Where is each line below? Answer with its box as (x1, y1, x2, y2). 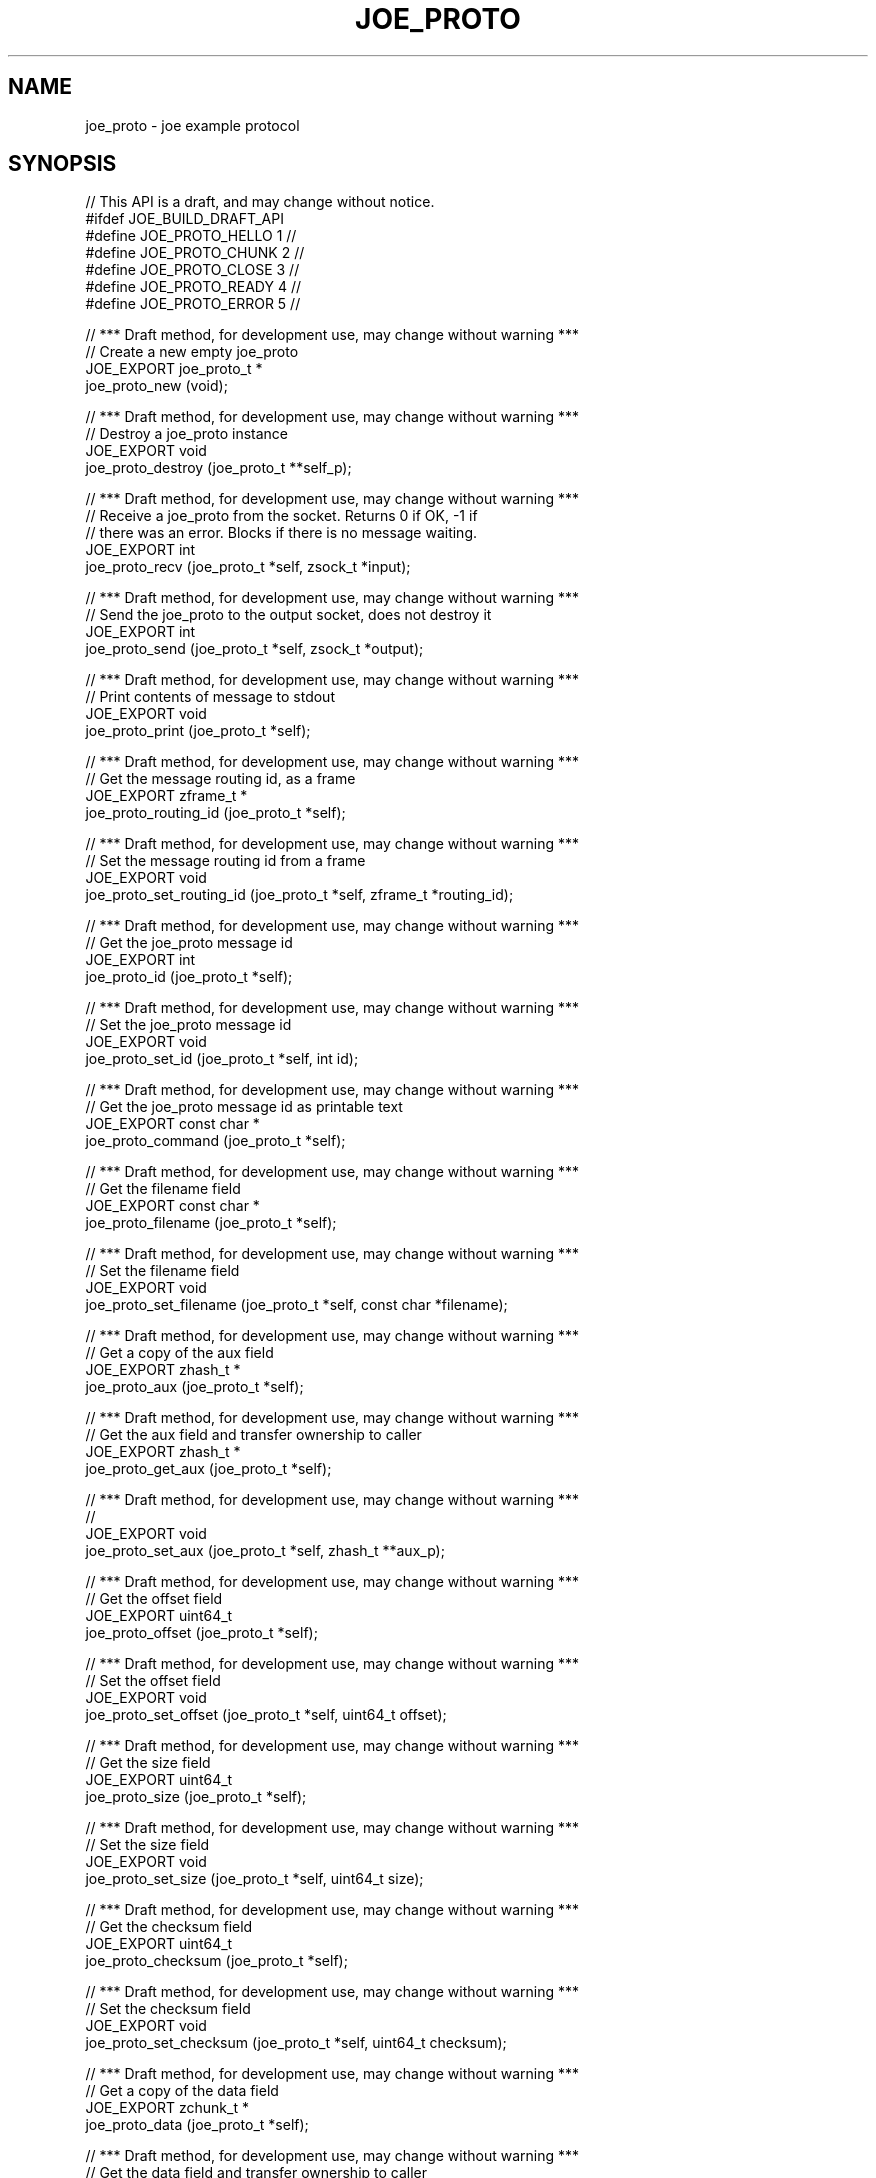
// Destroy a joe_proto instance (85, 425, 288, 443)
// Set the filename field (85, 1262, 240, 1280)
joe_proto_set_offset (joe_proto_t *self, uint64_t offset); (85, 1706, 447, 1724)
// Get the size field (85, 1754, 211, 1772)
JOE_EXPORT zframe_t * (85, 787, 248, 805)
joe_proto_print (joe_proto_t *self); (85, 722, 311, 740)
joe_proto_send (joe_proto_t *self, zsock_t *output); (85, 640, 424, 658)
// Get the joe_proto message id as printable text (85, 1098, 403, 1116)
